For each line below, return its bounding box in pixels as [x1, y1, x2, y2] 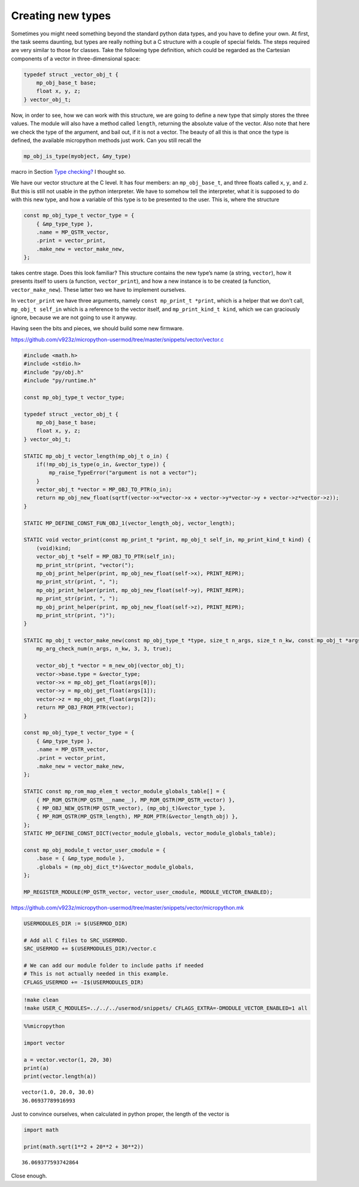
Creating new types [11, 9, 111, 22]
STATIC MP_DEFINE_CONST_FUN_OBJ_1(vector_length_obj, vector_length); [23, 519, 236, 527]
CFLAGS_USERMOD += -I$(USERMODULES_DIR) [23, 978, 144, 986]
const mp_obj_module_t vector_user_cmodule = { [23, 847, 166, 853]
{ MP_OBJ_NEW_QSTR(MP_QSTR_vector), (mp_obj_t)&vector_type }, [36, 805, 226, 811]
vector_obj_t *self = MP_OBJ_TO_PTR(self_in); [36, 553, 176, 560]
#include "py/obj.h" [23, 369, 84, 376]
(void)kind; [36, 545, 72, 551]
